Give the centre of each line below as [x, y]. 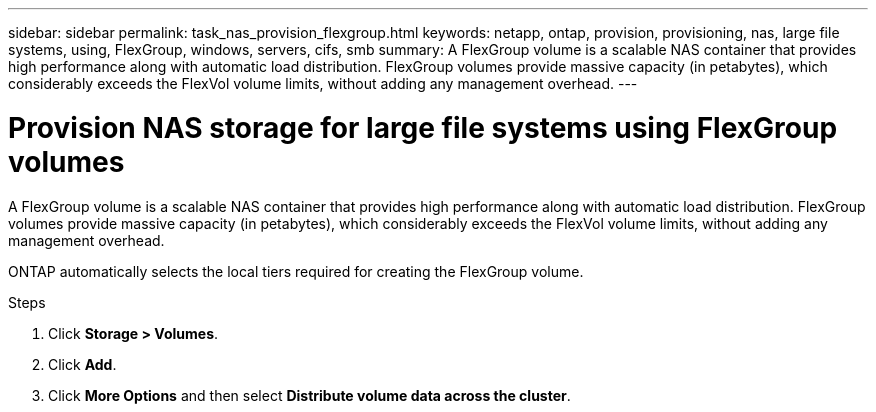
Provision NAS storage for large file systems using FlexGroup [423, 127]
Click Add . [82, 364]
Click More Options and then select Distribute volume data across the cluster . [309, 395]
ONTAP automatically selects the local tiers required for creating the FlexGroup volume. [296, 271]
